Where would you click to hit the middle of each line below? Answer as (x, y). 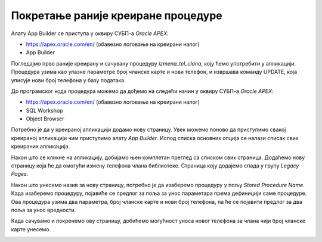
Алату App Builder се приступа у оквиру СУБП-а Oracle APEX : (90, 33)
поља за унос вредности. (44, 210)
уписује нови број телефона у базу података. (68, 80)
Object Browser (45, 119)
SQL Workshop (44, 110)
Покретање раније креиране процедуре (117, 15)
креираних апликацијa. (41, 147)
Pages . (20, 174)
